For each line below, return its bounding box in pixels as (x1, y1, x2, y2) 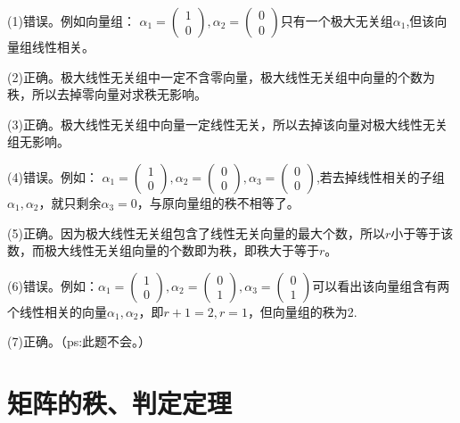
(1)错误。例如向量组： (7, 12, 136, 29)
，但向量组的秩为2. (247, 302, 357, 320)
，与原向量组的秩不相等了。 (136, 193, 300, 211)
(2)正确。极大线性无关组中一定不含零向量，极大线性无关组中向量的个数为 (7, 67, 435, 86)
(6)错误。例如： (7, 276, 98, 294)
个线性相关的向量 (7, 302, 107, 320)
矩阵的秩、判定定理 (7, 385, 233, 421)
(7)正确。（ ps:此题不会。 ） (7, 332, 152, 351)
